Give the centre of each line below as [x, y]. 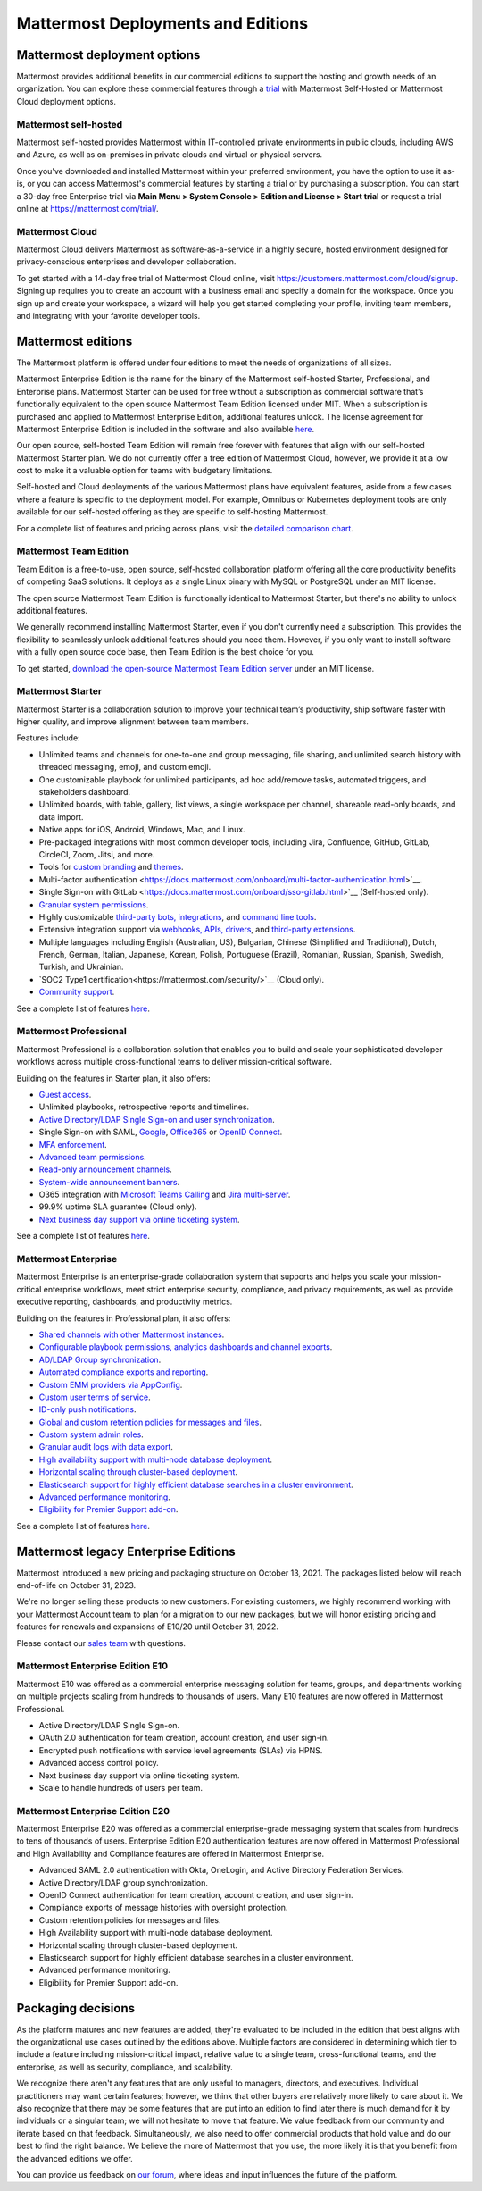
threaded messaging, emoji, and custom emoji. [125, 767]
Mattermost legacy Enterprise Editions [126, 1551]
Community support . [77, 992]
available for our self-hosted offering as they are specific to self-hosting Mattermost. [172, 512]
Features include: [48, 738]
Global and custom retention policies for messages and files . [150, 1422]
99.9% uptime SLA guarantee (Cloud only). [118, 1207]
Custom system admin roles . [91, 1434]
